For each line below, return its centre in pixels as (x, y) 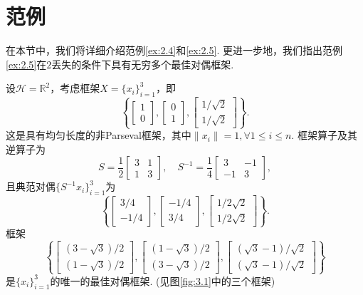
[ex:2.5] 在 (26, 64)
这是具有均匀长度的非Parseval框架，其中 (99, 135)
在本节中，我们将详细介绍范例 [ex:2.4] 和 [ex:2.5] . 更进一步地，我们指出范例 (174, 50)
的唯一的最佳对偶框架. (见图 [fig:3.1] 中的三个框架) (163, 280)
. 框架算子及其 (324, 135)
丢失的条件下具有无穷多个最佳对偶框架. (143, 64)
